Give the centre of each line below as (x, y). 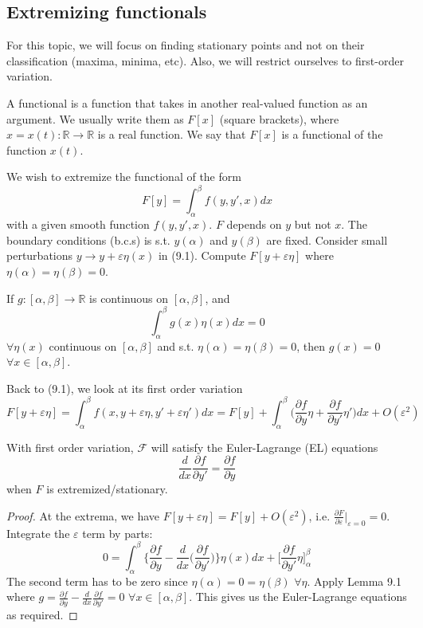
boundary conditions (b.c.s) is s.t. (88, 239)
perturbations (40, 255)
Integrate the (38, 533)
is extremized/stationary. (107, 489)
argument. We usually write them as (95, 118)
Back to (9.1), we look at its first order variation (125, 388)
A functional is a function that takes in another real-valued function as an (187, 102)
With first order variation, (70, 447)
